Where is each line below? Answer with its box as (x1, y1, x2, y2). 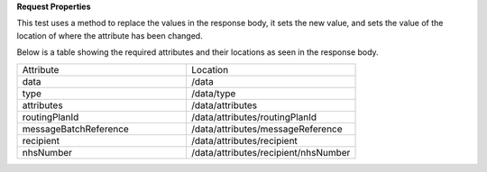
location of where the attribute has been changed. (16, 30, 203, 41)
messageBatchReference (22, 122, 130, 135)
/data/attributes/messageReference (190, 122, 343, 135)
